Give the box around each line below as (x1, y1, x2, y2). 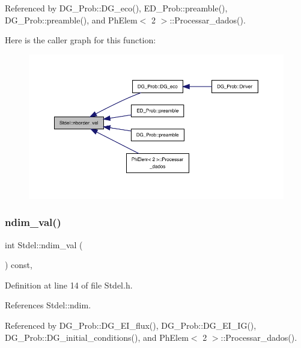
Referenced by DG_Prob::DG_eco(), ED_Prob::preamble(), (5, 2, 228, 14)
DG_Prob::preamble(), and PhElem (5, 13, 138, 26)
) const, (5, 258, 32, 271)
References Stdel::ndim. (5, 299, 91, 311)
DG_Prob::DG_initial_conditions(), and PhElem (5, 331, 189, 343)
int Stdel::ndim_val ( (5, 238, 83, 251)
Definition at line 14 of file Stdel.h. (5, 278, 133, 291)
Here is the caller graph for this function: (5, 34, 156, 46)
